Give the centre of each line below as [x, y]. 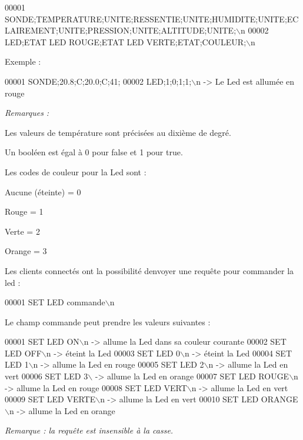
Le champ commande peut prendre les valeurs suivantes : [108, 321]
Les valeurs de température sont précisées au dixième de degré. [118, 132]
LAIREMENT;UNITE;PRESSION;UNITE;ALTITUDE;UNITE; [121, 30]
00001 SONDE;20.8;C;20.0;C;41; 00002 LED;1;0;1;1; [98, 81]
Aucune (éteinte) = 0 [43, 191]
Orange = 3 [26, 251]
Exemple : [23, 61]
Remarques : [27, 113]
